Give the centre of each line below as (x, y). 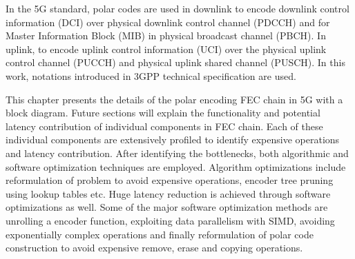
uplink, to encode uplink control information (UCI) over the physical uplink (166, 49)
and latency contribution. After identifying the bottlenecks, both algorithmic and (177, 153)
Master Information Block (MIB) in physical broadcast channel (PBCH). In (166, 35)
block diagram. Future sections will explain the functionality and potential (163, 113)
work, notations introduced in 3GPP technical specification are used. (151, 75)
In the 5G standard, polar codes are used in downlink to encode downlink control (177, 8)
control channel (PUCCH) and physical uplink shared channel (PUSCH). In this (175, 62)
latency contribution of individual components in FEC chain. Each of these (164, 126)
